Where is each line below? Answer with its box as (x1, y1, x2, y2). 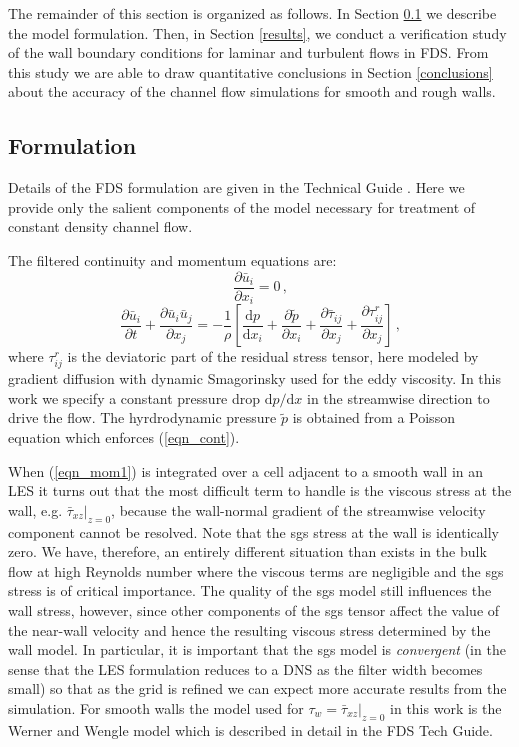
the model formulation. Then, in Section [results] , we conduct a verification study (8, 22, 507, 43)
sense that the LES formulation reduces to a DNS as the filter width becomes (8, 658, 483, 679)
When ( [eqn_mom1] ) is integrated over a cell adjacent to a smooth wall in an (8, 460, 484, 481)
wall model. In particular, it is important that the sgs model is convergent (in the (8, 639, 506, 660)
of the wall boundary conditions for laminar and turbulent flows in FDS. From (8, 42, 489, 63)
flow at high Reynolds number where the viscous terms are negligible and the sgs (8, 560, 504, 581)
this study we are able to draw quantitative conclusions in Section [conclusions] (8, 61, 493, 82)
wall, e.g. (8, 499, 63, 520)
